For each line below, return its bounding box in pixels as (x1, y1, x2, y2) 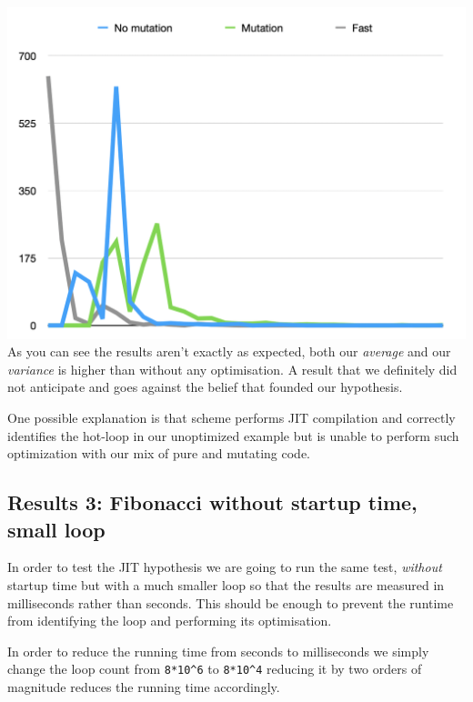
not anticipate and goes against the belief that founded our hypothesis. (7, 377, 403, 396)
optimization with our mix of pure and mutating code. (7, 444, 311, 463)
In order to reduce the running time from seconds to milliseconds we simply (7, 641, 429, 660)
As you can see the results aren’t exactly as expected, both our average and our (7, 342, 451, 361)
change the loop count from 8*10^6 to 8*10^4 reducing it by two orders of (7, 659, 422, 678)
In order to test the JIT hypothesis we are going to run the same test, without (7, 557, 442, 577)
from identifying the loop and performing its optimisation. (7, 611, 332, 630)
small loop (7, 515, 106, 543)
